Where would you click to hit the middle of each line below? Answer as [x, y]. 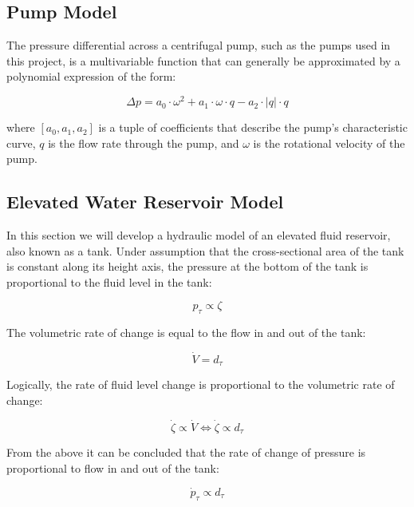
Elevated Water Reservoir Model [145, 202]
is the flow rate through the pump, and [144, 143]
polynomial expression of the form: [91, 76]
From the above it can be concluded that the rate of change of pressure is [186, 452]
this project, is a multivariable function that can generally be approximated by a [203, 60]
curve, [21, 143]
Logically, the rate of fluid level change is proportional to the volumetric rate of [201, 384]
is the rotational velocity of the [329, 143]
